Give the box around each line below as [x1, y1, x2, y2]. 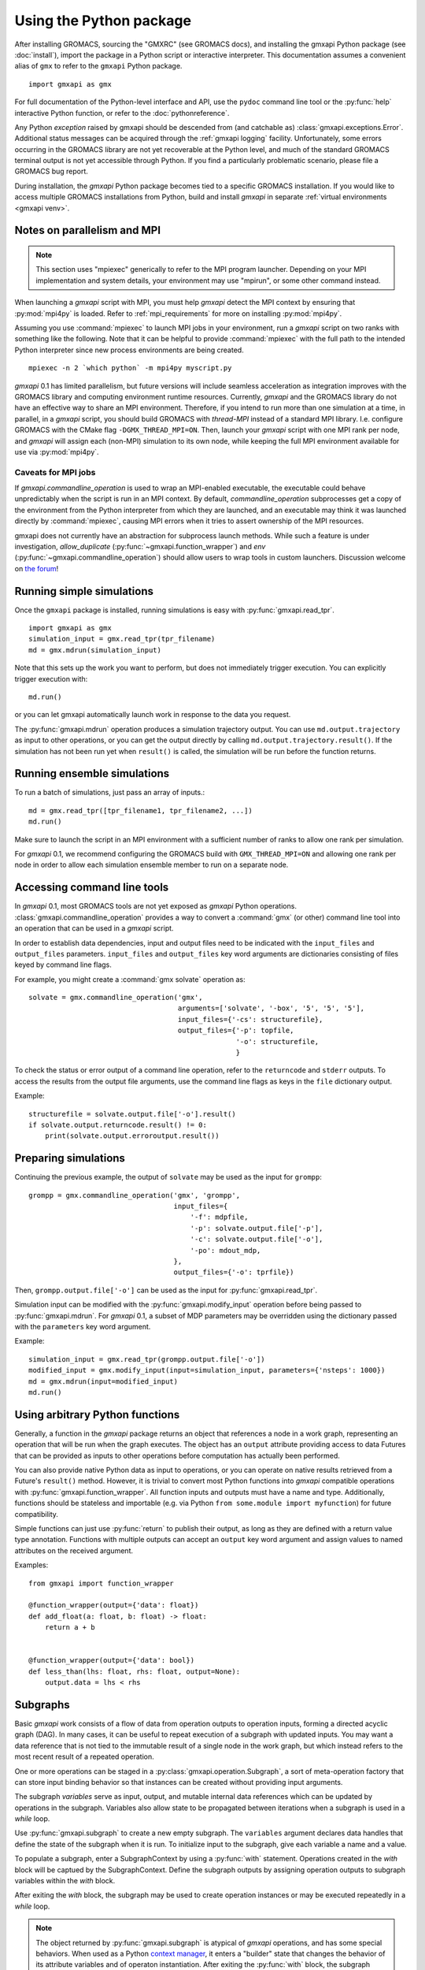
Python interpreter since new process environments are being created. [14, 345, 244, 355]
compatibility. [14, 1509, 59, 1518]
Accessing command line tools [14, 881, 169, 894]
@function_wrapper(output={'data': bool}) [28, 1656, 195, 1665]
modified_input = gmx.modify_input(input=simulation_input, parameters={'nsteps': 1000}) [28, 1366, 386, 1375]
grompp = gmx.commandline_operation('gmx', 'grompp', [28, 1191, 240, 1199]
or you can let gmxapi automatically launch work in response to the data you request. [14, 710, 291, 719]
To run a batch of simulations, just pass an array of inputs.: [14, 788, 205, 797]
